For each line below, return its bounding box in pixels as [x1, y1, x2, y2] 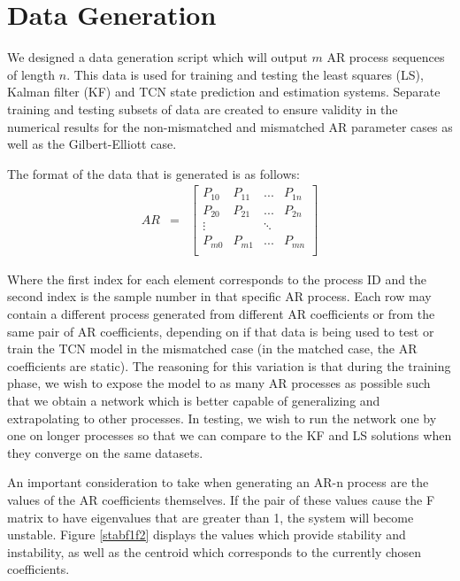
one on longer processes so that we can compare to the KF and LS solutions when [7, 426, 452, 445]
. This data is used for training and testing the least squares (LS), [66, 65, 424, 83]
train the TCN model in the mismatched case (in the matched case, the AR [7, 339, 418, 358]
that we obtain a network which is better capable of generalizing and [7, 391, 380, 409]
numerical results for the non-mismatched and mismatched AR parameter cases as [7, 117, 453, 136]
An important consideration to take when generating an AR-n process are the [7, 473, 429, 492]
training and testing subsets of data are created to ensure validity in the [7, 99, 398, 118]
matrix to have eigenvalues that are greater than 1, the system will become [7, 507, 414, 526]
